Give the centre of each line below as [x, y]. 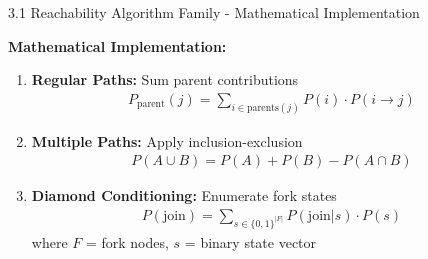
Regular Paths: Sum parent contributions [165, 79]
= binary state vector [250, 241]
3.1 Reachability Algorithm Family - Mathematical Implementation [214, 12]
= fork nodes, [127, 241]
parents [263, 107]
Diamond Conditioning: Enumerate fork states [184, 195]
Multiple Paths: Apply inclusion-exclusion [167, 140]
